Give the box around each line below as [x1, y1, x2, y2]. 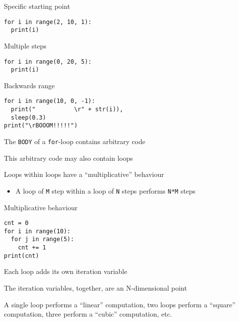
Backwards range [4, 80, 55, 90]
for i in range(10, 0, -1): [4, 98, 96, 105]
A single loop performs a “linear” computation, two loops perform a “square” [4, 299, 236, 309]
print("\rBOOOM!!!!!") [4, 122, 78, 129]
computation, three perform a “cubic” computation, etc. [4, 309, 172, 319]
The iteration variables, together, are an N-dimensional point [4, 283, 187, 293]
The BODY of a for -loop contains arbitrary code [4, 136, 145, 147]
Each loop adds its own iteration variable [4, 266, 127, 276]
